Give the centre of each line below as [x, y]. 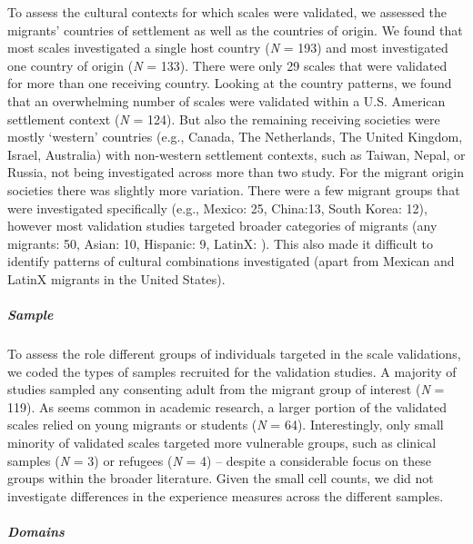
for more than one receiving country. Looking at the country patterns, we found [230, 83]
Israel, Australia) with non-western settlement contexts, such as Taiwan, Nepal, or [236, 154]
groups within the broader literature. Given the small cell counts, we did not [221, 478]
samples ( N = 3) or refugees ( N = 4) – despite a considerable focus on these [219, 460]
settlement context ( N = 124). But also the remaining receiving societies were [224, 119]
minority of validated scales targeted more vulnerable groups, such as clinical [222, 443]
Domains [36, 531]
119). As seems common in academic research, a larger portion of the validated [227, 406]
